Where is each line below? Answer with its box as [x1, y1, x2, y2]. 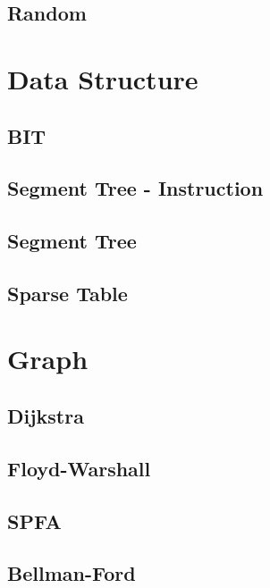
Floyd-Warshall [7, 454, 151, 482]
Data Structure [7, 60, 198, 97]
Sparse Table [7, 279, 128, 307]
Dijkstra [7, 402, 84, 430]
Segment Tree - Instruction [7, 174, 264, 202]
